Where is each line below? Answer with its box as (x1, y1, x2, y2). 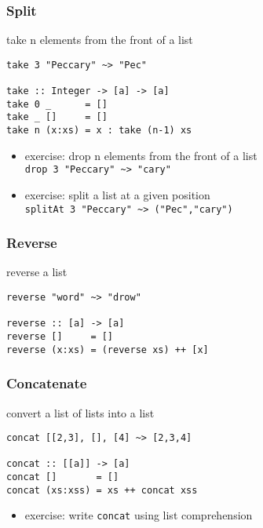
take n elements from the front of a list (6, 31, 193, 48)
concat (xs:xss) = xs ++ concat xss (6, 484, 198, 496)
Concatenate (6, 373, 87, 393)
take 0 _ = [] (6, 98, 108, 110)
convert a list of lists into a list (6, 404, 155, 421)
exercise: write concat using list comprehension (24, 507, 253, 523)
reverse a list (6, 264, 68, 280)
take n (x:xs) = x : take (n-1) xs (6, 125, 192, 137)
